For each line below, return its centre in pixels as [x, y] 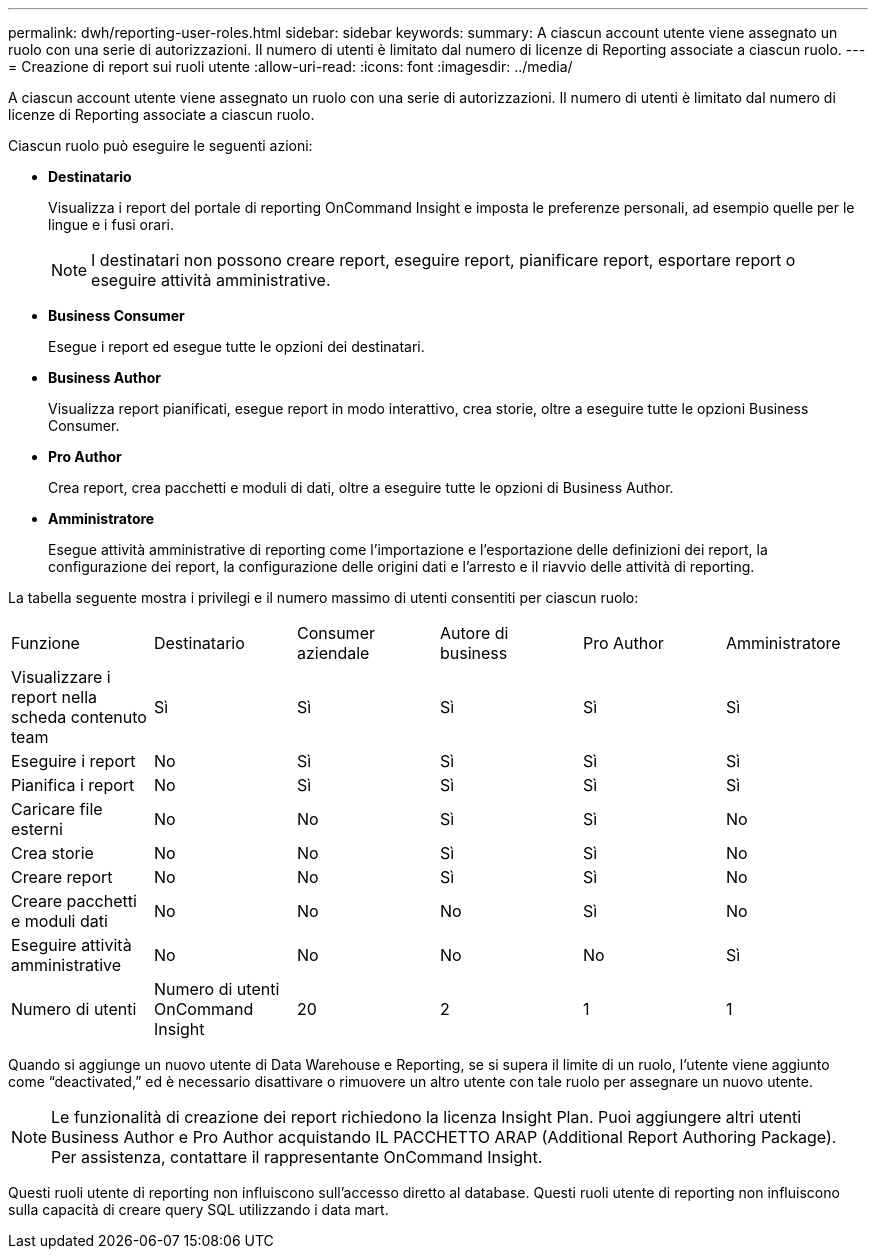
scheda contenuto [79, 717]
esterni [37, 829]
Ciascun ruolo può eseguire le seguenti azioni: [160, 145]
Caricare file [57, 809]
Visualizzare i [61, 677]
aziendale [333, 653]
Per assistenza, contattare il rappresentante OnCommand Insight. [297, 1157]
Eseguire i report [73, 761]
